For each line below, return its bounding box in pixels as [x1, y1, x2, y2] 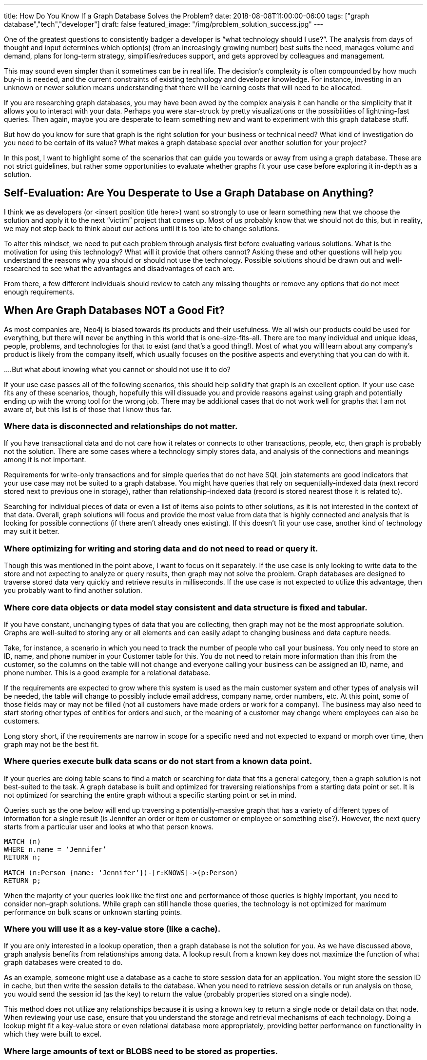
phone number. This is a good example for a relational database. [4, 668, 211, 677]
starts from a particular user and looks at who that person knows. [4, 822, 214, 831]
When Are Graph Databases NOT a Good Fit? [4, 304, 225, 317]
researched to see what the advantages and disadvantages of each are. [4, 264, 235, 273]
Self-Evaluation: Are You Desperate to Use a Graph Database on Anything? [4, 187, 374, 199]
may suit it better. [4, 527, 59, 536]
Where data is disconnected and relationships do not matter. [4, 421, 238, 432]
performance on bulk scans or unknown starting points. [4, 907, 182, 916]
